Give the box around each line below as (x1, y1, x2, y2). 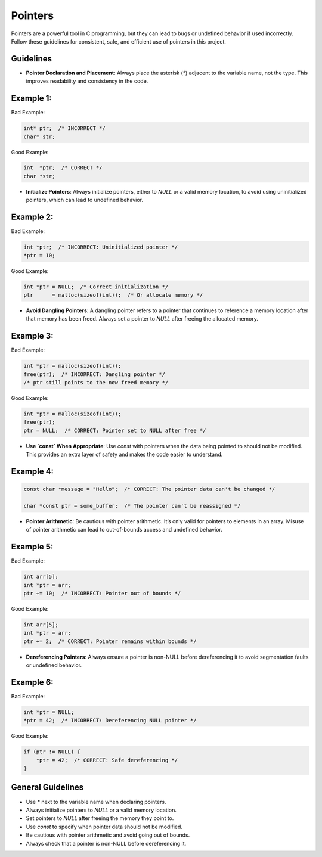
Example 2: (11, 212, 54, 222)
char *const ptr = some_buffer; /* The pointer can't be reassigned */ (23, 502, 241, 509)
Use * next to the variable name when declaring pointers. (26, 798, 166, 805)
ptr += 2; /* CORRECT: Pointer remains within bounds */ (23, 638, 197, 645)
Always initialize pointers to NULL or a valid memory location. (26, 806, 177, 813)
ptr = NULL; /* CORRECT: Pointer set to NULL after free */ (23, 427, 206, 434)
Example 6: (11, 677, 54, 687)
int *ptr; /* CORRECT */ (23, 164, 103, 171)
